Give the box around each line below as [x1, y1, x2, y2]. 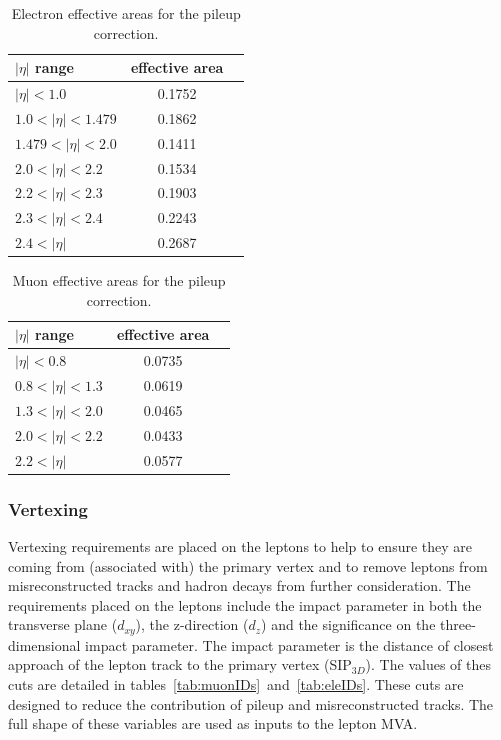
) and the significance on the [261, 614, 436, 635]
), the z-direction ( [135, 614, 249, 635]
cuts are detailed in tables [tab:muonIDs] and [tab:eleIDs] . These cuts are [8, 673, 464, 694]
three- [440, 614, 476, 635]
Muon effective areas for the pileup [12, 270, 226, 291]
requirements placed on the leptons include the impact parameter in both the [8, 594, 482, 615]
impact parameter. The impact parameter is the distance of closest [85, 634, 494, 655]
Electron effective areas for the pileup [11, 3, 241, 23]
